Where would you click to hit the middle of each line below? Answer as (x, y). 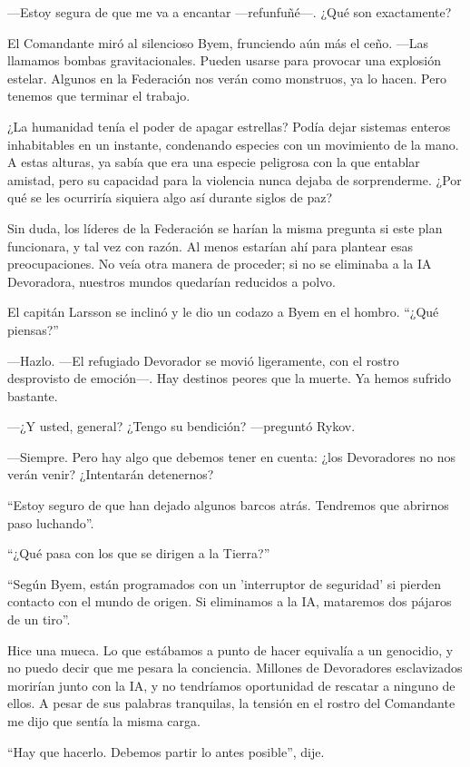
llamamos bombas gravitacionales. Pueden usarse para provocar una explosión (225, 60)
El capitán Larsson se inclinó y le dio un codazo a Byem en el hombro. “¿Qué (223, 312)
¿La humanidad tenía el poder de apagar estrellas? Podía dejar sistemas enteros (229, 126)
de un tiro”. (39, 619)
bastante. (33, 395)
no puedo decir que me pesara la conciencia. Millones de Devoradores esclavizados (235, 668)
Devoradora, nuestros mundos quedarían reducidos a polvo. (172, 281)
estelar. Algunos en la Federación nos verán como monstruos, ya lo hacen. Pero (227, 78)
